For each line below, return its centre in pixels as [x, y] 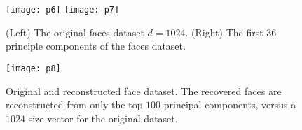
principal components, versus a [230, 104]
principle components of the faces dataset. [96, 46]
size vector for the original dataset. [103, 118]
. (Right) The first [224, 32]
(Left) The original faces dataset [75, 32]
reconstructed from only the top [74, 104]
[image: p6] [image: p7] [63, 10]
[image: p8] [33, 68]
